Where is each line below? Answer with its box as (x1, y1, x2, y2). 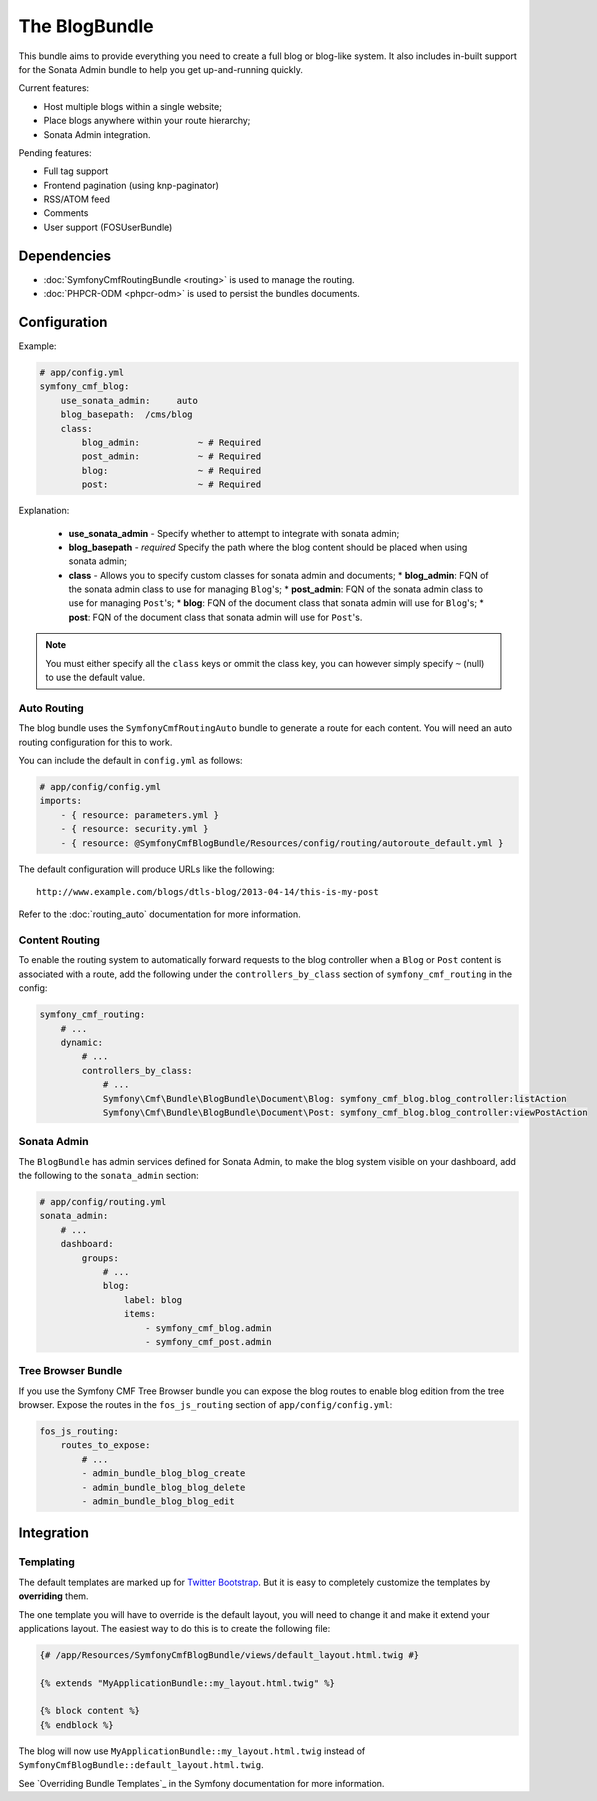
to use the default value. (45, 671, 145, 684)
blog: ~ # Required (81, 465, 262, 476)
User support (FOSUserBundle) (43, 221, 173, 233)
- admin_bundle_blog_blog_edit (81, 1496, 235, 1507)
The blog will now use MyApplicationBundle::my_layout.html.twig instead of (18, 1745, 366, 1757)
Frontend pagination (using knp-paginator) (43, 179, 220, 191)
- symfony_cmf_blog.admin (145, 1322, 272, 1334)
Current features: (18, 82, 90, 94)
